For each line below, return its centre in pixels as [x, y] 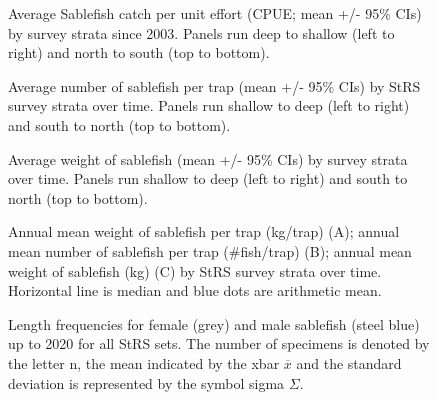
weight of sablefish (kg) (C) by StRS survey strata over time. [195, 270]
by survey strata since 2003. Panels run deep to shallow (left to [201, 32]
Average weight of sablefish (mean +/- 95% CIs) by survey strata [208, 158]
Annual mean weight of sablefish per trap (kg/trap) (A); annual [204, 231]
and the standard [349, 362]
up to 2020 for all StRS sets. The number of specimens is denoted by [219, 343]
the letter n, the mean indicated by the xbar [144, 362]
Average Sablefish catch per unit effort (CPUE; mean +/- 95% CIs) [215, 13]
